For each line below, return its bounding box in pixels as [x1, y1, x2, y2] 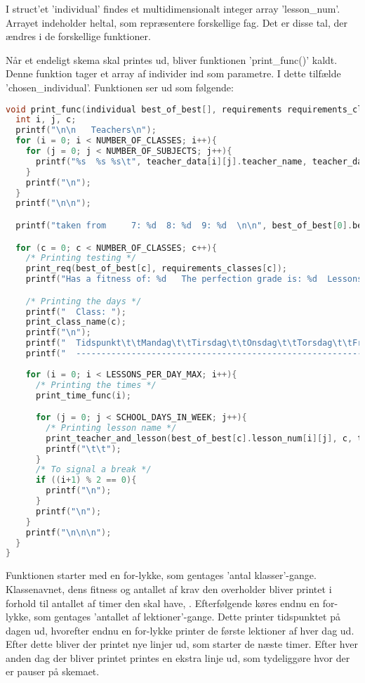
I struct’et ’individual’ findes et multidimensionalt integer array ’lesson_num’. [6, 1, 340, 15]
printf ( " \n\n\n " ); [25, 527, 112, 538]
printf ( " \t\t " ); [46, 443, 121, 454]
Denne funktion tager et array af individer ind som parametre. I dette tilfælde [6, 66, 341, 81]
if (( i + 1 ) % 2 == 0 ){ [35, 475, 137, 486]
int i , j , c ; [15, 115, 77, 125]
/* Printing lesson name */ [46, 422, 177, 433]
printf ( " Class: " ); [25, 306, 126, 317]
